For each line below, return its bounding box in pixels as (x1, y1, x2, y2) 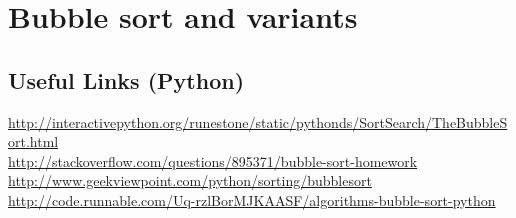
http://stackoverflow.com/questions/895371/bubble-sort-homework (8, 150, 418, 171)
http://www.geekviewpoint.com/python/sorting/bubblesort (8, 170, 372, 191)
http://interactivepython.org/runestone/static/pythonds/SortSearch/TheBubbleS (8, 111, 508, 132)
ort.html (8, 131, 59, 152)
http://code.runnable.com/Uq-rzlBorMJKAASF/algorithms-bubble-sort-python (8, 189, 496, 210)
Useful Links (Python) (8, 64, 245, 95)
